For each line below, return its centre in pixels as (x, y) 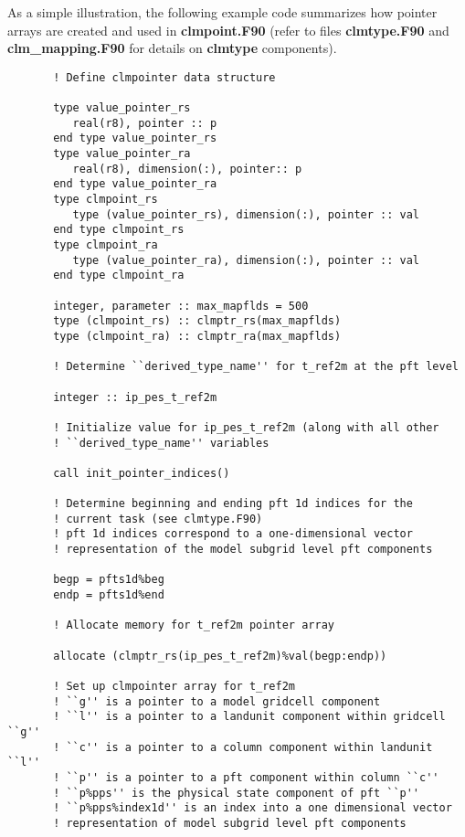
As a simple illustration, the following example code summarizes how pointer (222, 12)
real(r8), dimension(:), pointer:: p (187, 169)
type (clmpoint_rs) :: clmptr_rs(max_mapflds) (197, 321)
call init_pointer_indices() (142, 473)
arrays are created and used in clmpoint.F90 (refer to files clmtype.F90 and (228, 30)
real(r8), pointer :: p (145, 123)
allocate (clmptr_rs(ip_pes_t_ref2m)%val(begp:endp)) (220, 656)
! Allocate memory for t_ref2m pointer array (194, 625)
